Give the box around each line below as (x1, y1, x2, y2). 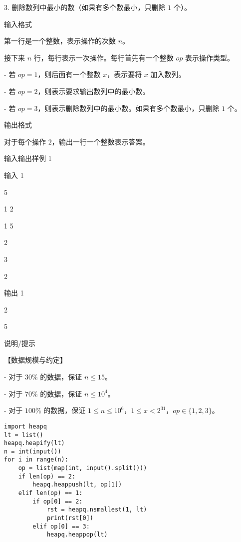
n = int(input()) (4, 447, 61, 455)
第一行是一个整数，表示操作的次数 (4, 35, 116, 46)
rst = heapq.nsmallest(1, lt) (46, 506, 147, 513)
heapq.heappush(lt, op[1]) (32, 481, 122, 488)
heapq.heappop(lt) (46, 531, 108, 538)
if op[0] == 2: (32, 497, 83, 505)
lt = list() (4, 431, 43, 438)
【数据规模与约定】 (4, 354, 67, 365)
